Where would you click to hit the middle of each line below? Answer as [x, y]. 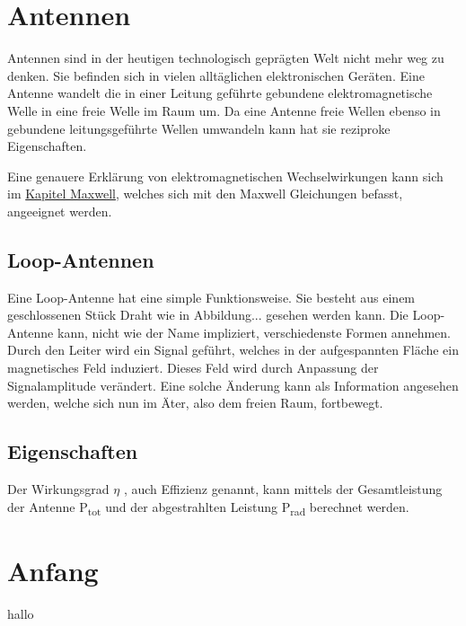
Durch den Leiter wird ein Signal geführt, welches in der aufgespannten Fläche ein [233, 350]
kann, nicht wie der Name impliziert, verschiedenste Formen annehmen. [254, 332]
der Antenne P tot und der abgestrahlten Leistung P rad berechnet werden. [208, 507]
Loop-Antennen [81, 259]
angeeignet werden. [60, 211]
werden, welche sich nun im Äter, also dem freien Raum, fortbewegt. [195, 403]
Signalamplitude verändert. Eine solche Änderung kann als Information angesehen [233, 385]
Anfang [53, 570]
